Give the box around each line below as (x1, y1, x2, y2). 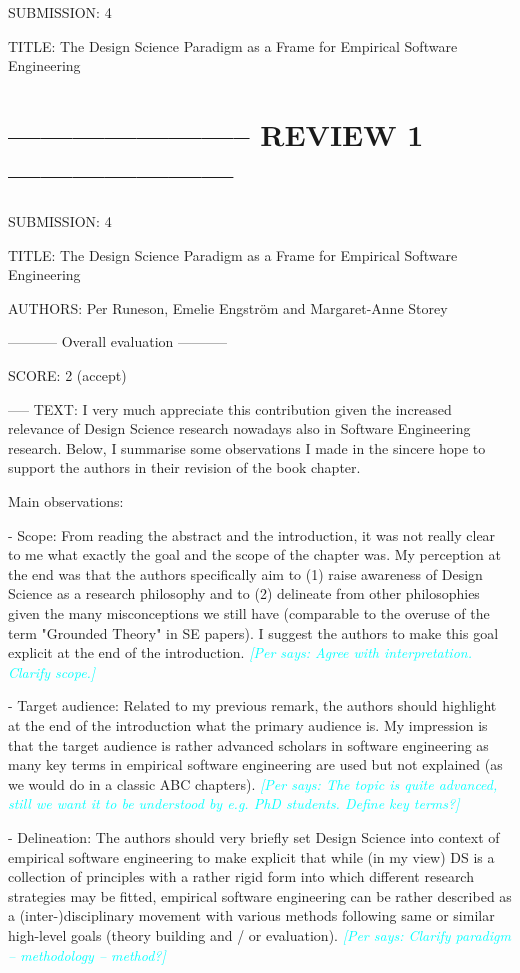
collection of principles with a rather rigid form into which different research (8, 866, 474, 887)
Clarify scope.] (8, 661, 96, 682)
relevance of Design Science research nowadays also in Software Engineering (8, 418, 471, 439)
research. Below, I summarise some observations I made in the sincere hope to (8, 437, 486, 458)
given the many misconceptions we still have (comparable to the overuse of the (8, 603, 490, 623)
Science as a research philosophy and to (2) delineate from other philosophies (8, 583, 480, 604)
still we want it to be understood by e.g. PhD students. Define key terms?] (8, 793, 460, 814)
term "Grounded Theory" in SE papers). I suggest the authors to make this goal (8, 622, 499, 643)
